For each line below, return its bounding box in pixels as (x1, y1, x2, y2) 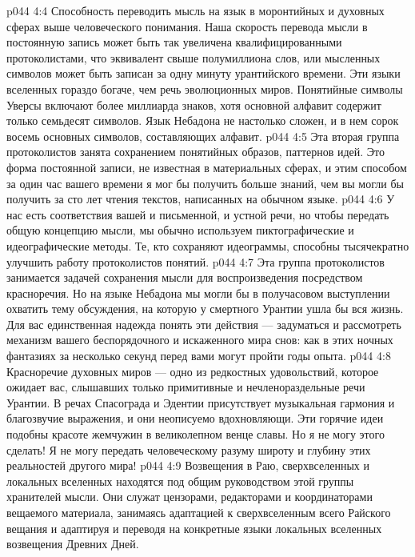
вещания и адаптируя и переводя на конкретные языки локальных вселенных (6, 519, 382, 536)
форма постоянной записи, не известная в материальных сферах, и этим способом (6, 158, 407, 175)
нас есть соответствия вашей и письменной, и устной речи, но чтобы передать (6, 206, 389, 222)
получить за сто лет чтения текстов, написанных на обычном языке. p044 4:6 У (6, 190, 395, 207)
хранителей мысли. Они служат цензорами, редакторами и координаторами (6, 488, 373, 505)
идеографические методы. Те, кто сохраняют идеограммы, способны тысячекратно (6, 237, 409, 254)
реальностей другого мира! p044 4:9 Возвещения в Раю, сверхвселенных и (6, 457, 369, 474)
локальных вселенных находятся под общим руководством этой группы (6, 472, 354, 489)
